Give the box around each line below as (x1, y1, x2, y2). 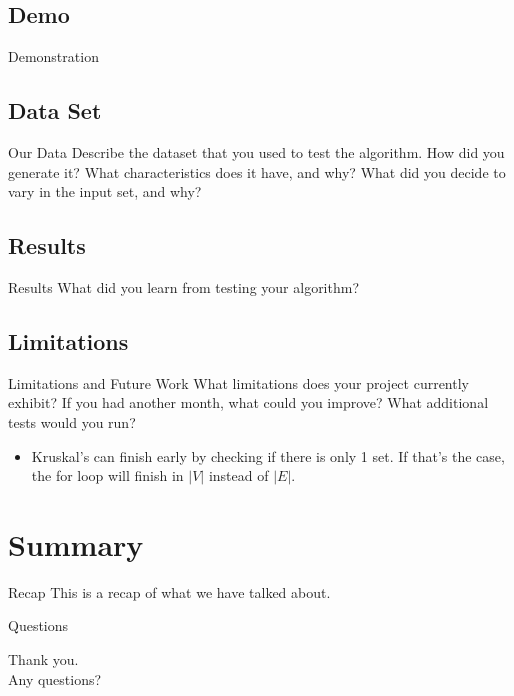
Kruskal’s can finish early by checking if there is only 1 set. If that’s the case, (31, 445, 505, 466)
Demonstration (8, 46, 99, 67)
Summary (8, 523, 144, 564)
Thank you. (8, 649, 79, 670)
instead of (208, 465, 269, 486)
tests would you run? (8, 411, 136, 432)
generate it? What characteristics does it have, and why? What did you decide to (8, 161, 506, 182)
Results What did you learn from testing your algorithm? (8, 276, 360, 297)
